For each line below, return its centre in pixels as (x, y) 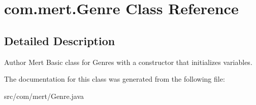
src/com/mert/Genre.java (44, 96)
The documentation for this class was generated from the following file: (115, 79)
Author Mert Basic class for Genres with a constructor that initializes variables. (128, 62)
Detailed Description (60, 40)
